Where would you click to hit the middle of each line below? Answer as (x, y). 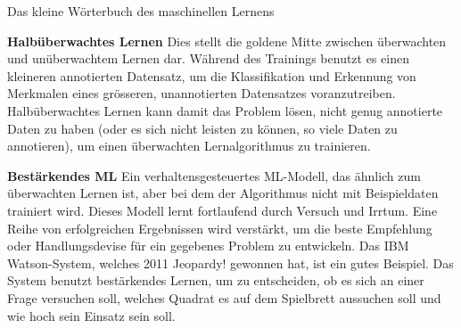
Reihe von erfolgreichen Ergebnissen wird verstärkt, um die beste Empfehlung (220, 228)
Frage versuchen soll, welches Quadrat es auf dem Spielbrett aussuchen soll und (224, 297)
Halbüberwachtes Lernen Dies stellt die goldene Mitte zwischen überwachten (227, 41)
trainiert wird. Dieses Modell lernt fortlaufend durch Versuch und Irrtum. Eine (222, 210)
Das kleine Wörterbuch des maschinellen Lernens (141, 11)
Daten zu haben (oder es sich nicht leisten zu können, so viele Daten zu (202, 128)
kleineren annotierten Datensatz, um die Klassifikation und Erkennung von (212, 75)
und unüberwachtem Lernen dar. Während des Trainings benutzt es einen (208, 58)
